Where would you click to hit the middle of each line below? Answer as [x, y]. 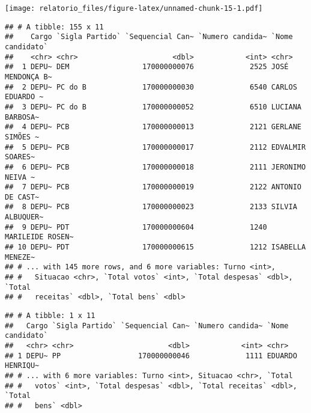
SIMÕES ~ [22, 137]
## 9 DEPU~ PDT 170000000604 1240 [136, 227]
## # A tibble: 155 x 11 [54, 27]
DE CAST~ [22, 197]
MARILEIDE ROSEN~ [39, 237]
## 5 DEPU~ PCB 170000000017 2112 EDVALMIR [155, 147]
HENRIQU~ [22, 366]
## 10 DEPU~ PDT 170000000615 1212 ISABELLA [155, 247]
